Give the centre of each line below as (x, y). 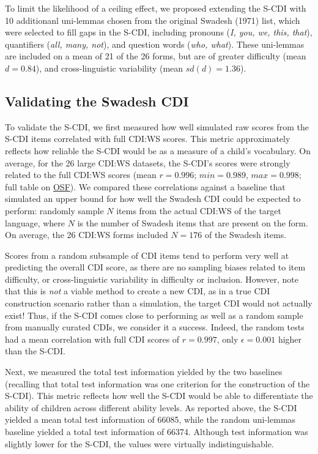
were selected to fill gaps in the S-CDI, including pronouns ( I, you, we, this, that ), (159, 32)
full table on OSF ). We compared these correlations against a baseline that (145, 186)
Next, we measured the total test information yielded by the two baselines (144, 372)
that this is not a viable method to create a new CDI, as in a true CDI (138, 291)
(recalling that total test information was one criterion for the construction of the (157, 383)
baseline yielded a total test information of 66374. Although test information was (157, 432)
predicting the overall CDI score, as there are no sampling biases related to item (155, 267)
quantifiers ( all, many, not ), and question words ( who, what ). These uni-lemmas (155, 44)
